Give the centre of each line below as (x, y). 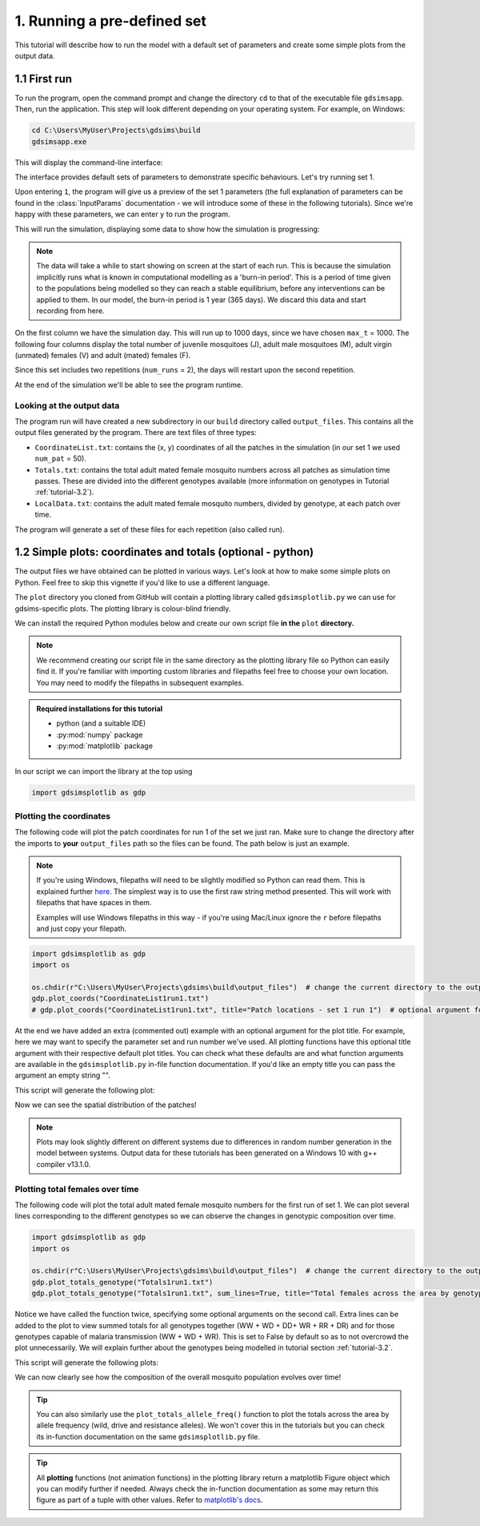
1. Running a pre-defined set (111, 21)
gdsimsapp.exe (59, 141)
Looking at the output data (67, 405)
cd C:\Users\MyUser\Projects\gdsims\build (116, 131)
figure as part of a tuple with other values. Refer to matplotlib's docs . (150, 1500)
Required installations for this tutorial (100, 708)
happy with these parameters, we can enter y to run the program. (122, 214)
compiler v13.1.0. (64, 1164)
